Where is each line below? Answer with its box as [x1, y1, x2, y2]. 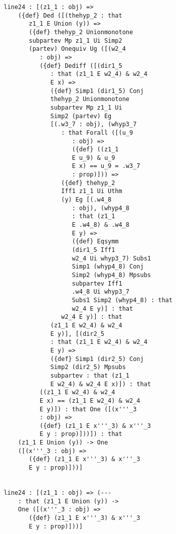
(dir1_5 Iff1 [72, 246, 115, 254]
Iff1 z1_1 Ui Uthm [61, 188, 122, 195]
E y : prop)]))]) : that [40, 430, 122, 438]
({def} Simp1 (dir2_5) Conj [50, 355, 144, 363]
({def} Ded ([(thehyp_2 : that [18, 12, 122, 19]
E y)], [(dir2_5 [50, 330, 104, 337]
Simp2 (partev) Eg [50, 112, 112, 120]
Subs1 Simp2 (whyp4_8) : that [72, 296, 172, 304]
